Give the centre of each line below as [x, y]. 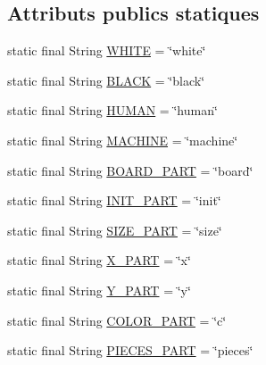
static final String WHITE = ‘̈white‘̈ [107, 50]
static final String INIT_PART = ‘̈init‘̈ [114, 200]
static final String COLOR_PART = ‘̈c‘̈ [117, 320]
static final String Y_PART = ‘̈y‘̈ [99, 290]
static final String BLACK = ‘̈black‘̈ [106, 80]
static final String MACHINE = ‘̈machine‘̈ [123, 140]
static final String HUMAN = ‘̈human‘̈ [112, 110]
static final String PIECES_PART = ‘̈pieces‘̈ [130, 350]
